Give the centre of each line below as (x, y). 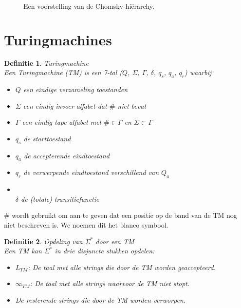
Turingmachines (58, 39)
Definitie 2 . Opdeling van (43, 241)
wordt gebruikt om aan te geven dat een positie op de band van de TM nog (124, 215)
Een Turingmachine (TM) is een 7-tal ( (63, 72)
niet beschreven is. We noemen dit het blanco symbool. (86, 225)
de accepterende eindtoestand (67, 155)
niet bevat (132, 106)
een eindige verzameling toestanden (75, 89)
